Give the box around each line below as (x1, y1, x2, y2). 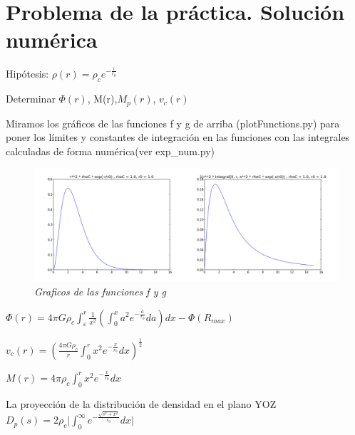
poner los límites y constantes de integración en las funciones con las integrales (6, 130, 350, 145)
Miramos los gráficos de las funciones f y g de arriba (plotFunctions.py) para (6, 115, 340, 130)
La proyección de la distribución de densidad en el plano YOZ (6, 396, 277, 411)
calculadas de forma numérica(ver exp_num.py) (6, 143, 215, 158)
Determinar (6, 91, 56, 106)
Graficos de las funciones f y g (34, 283, 166, 298)
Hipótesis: (6, 66, 49, 81)
